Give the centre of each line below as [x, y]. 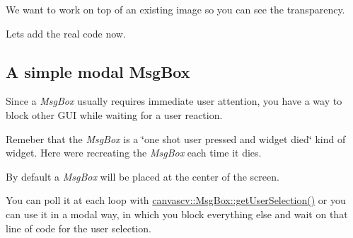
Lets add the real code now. [66, 33]
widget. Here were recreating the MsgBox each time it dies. [134, 153]
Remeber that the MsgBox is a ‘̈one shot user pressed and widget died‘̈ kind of [176, 138]
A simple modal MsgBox [98, 71]
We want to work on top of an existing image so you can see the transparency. [175, 9]
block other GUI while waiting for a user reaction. [114, 114]
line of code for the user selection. [79, 228]
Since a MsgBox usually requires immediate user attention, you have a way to [174, 101]
